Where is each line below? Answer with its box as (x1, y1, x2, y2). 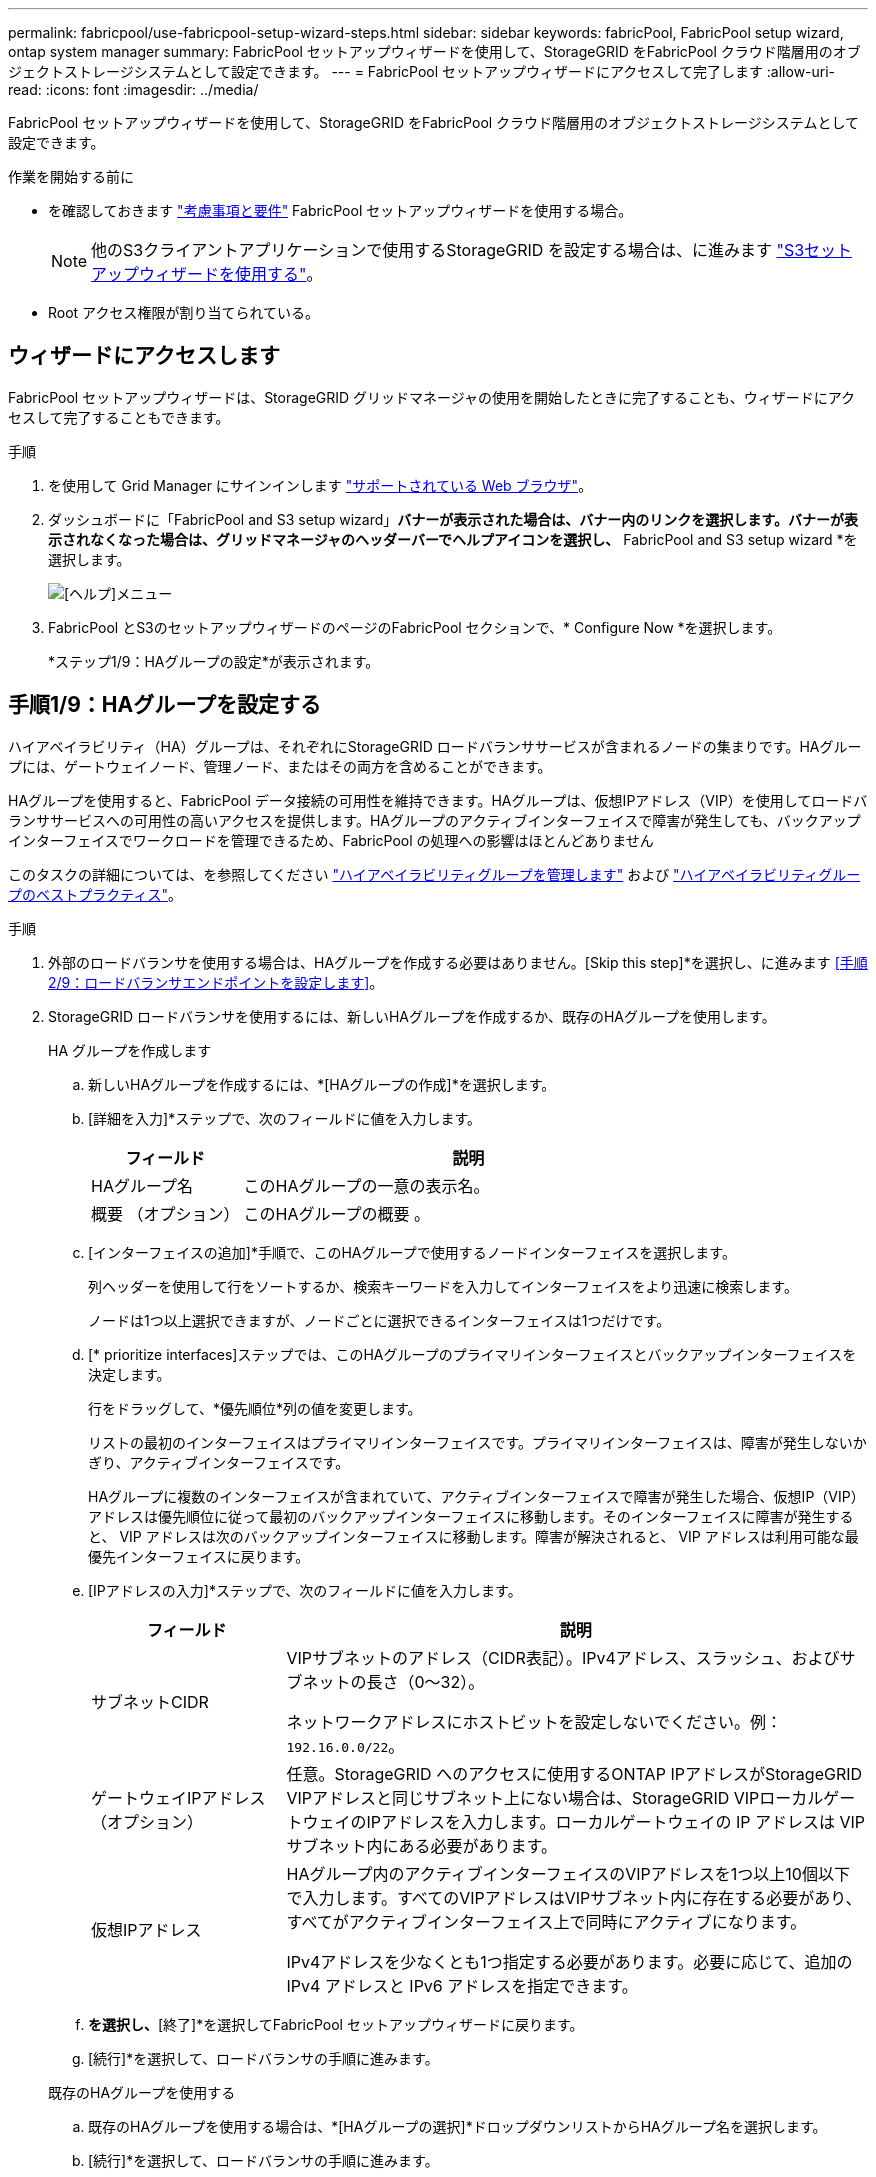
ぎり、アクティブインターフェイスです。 (88, 1453, 350, 1471)
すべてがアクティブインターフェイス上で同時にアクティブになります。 (286, 1911, 807, 1932)
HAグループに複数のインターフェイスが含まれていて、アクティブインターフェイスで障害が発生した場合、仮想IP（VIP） (88, 1487, 865, 1505)
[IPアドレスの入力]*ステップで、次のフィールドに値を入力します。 (88, 1581, 522, 1599)
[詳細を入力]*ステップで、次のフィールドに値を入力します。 (88, 1109, 481, 1127)
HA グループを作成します (48, 1041, 212, 1059)
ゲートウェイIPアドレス (91, 1787, 266, 1808)
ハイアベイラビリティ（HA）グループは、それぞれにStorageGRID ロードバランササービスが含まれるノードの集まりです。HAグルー (8, 737, 862, 755)
